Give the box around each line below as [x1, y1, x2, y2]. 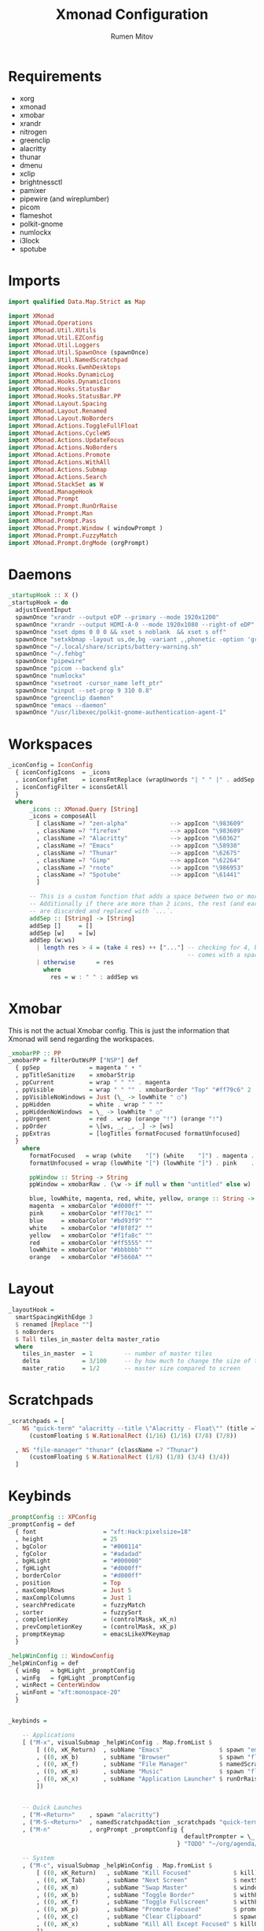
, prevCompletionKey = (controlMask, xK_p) [15, 1623, 178, 1631]
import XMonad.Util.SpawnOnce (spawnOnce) [8, 348, 149, 356]
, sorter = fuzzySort [15, 1608, 143, 1616]
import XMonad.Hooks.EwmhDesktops [8, 363, 122, 371]
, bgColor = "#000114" [15, 1542, 143, 1551]
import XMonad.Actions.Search [8, 473, 108, 481]
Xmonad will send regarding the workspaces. [8, 1034, 155, 1043]
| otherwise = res [36, 958, 114, 966]
